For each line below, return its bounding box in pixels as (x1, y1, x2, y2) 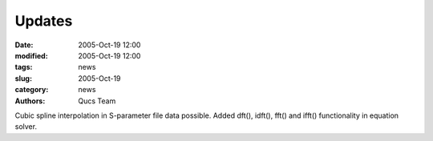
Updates (14, 12, 73, 30)
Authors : (14, 96, 46, 106)
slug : (14, 73, 32, 83)
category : (14, 85, 49, 95)
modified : (14, 50, 48, 60)
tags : (14, 62, 33, 72)
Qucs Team (78, 96, 116, 106)
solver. (14, 122, 38, 131)
